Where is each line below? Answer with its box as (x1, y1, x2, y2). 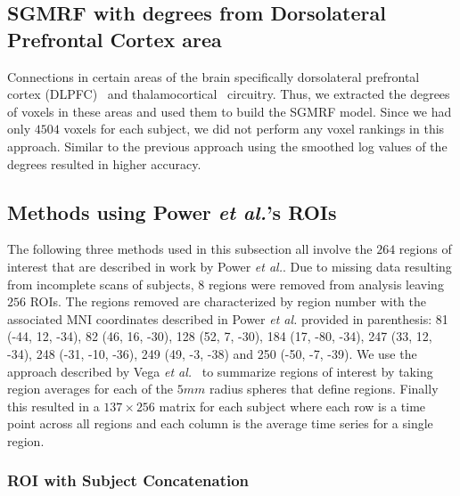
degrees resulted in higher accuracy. (7, 154, 201, 173)
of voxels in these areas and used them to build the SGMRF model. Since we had (7, 102, 452, 120)
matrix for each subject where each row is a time (159, 396, 426, 415)
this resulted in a (7, 396, 100, 415)
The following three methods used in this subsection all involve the (7, 240, 373, 258)
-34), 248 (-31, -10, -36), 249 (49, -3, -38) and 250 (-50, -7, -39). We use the (7, 344, 417, 362)
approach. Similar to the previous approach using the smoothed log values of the (7, 136, 448, 155)
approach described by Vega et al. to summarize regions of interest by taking (7, 362, 433, 380)
